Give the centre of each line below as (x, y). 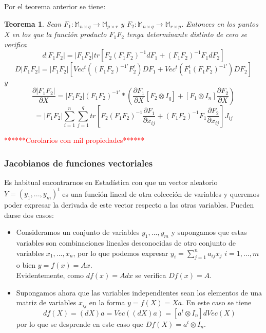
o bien (26, 265)
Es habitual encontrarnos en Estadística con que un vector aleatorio (111, 182)
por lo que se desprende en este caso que (80, 323)
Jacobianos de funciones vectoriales (79, 163)
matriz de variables (46, 302)
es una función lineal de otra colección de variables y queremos (161, 193)
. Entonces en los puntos (220, 23)
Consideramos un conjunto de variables (78, 232)
